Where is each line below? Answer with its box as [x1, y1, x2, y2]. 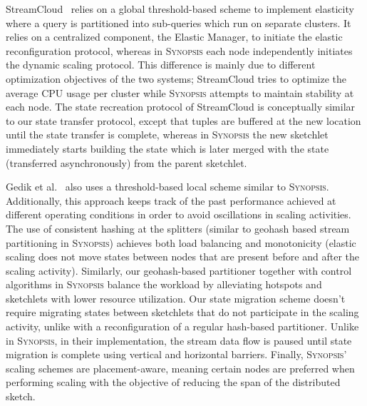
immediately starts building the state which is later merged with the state [6, 141, 329, 156]
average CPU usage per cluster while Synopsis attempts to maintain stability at [6, 85, 354, 100]
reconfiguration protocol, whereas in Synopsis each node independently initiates [6, 43, 353, 58]
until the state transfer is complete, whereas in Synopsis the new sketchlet [6, 127, 329, 142]
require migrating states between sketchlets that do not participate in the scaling [6, 305, 359, 320]
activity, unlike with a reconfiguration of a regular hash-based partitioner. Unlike [6, 319, 359, 334]
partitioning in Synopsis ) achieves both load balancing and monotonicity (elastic [6, 235, 356, 250]
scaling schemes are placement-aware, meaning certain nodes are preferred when [6, 360, 355, 375]
